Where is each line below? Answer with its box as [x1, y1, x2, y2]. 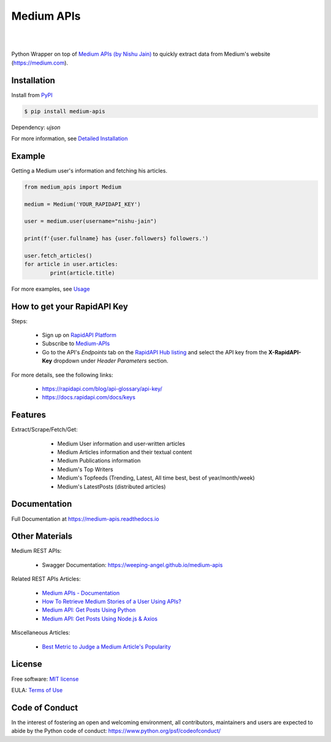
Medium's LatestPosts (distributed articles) [57, 483, 166, 490]
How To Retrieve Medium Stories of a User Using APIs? [42, 598, 181, 605]
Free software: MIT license [11, 675, 79, 682]
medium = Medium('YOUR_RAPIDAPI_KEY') [24, 200, 141, 208]
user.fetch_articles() [24, 252, 93, 259]
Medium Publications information [57, 457, 141, 464]
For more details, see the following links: [11, 371, 113, 378]
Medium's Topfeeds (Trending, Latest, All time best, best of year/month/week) [57, 474, 255, 482]
